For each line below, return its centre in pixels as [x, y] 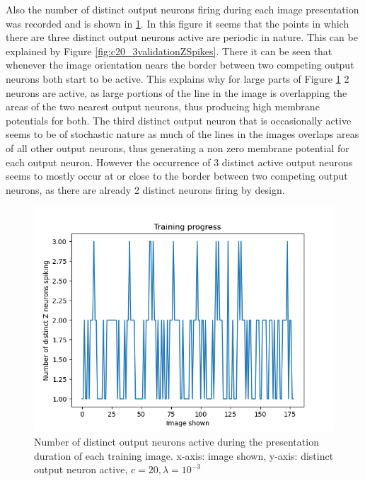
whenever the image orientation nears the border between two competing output [180, 65]
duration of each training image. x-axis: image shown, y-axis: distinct [184, 455]
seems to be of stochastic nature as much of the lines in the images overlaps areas [182, 134]
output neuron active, [81, 469]
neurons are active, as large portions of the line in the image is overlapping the [176, 92]
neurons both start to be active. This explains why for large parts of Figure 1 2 [178, 78]
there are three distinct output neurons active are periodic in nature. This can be [182, 37]
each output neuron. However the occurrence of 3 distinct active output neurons [179, 162]
